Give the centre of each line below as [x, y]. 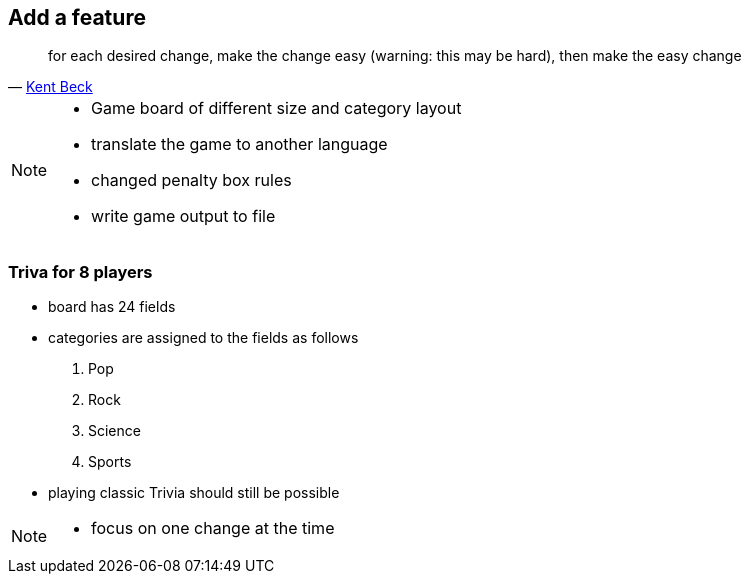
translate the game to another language [239, 144]
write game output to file [183, 216]
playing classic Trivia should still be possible [194, 493]
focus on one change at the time [213, 528]
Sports [110, 462]
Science [114, 431]
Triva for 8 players [80, 271]
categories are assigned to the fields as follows [203, 338]
